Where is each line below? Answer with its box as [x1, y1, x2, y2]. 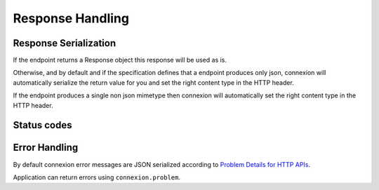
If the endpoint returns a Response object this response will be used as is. [13, 56, 227, 65]
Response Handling [13, 11, 130, 26]
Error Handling [13, 142, 79, 154]
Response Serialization [13, 37, 116, 49]
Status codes [13, 119, 72, 131]
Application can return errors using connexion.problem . [13, 172, 180, 182]
